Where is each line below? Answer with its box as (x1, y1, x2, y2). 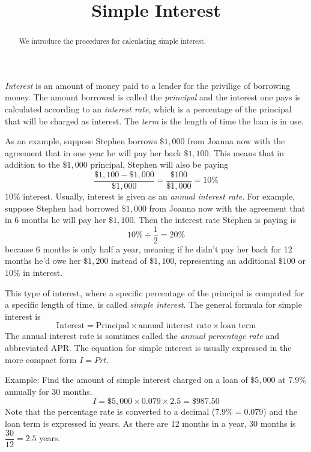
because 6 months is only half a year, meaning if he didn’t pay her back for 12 (5, 242, 292, 255)
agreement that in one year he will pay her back (5, 146, 181, 159)
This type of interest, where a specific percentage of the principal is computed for (5, 286, 304, 299)
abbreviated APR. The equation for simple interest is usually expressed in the (5, 341, 292, 354)
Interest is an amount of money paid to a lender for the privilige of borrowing (5, 79, 291, 91)
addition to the (5, 158, 60, 171)
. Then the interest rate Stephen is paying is (133, 213, 296, 226)
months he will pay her (22, 213, 106, 226)
